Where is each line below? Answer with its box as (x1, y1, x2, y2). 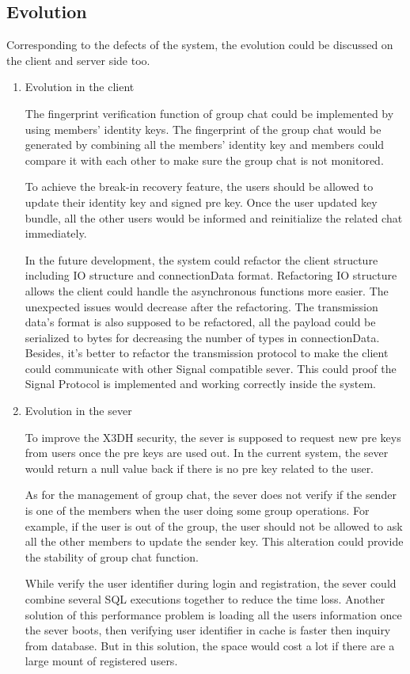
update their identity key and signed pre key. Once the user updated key (25, 193, 378, 210)
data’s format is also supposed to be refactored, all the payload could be (25, 314, 376, 330)
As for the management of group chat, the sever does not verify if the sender (25, 486, 397, 503)
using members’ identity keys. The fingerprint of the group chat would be (25, 120, 382, 137)
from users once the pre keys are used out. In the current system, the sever (25, 444, 389, 461)
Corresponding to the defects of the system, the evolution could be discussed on (6, 36, 393, 53)
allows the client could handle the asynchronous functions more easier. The (25, 282, 389, 299)
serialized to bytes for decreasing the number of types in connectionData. (25, 329, 380, 345)
